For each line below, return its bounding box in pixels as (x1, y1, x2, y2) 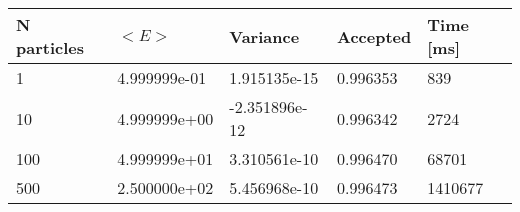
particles (16, 36, 84, 59)
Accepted (337, 24, 412, 48)
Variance (229, 24, 300, 48)
